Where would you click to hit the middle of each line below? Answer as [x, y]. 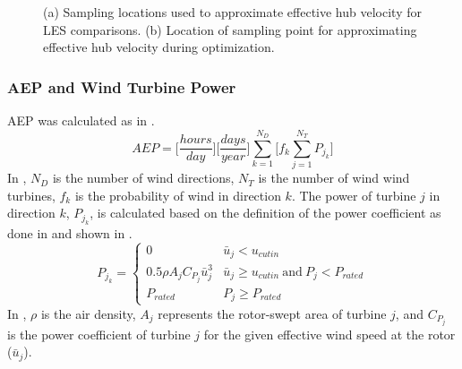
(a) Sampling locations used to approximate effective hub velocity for [232, 12]
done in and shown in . [70, 232]
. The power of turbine [354, 195]
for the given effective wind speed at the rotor [329, 334]
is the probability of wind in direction [178, 195]
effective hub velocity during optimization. [159, 47]
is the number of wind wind [334, 178]
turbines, [31, 195]
